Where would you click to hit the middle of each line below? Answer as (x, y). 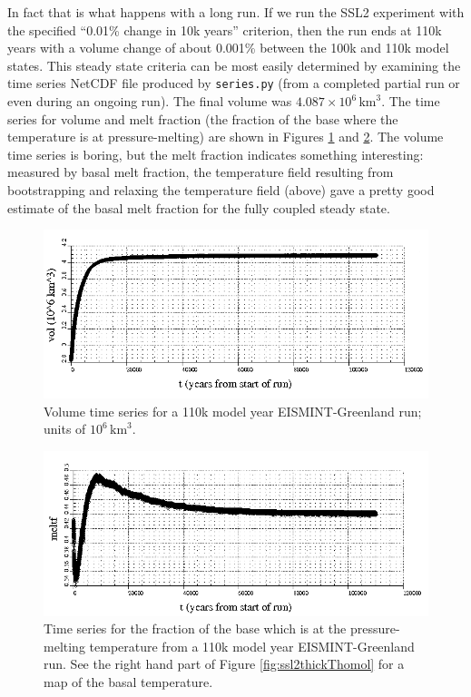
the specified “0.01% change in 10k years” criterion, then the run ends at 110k (225, 29)
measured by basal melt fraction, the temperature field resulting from (201, 172)
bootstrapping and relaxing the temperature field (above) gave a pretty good (221, 190)
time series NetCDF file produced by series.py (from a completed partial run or (234, 83)
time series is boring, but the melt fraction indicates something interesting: (216, 154)
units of (65, 429)
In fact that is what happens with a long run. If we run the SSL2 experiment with (236, 12)
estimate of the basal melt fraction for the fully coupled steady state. (199, 207)
